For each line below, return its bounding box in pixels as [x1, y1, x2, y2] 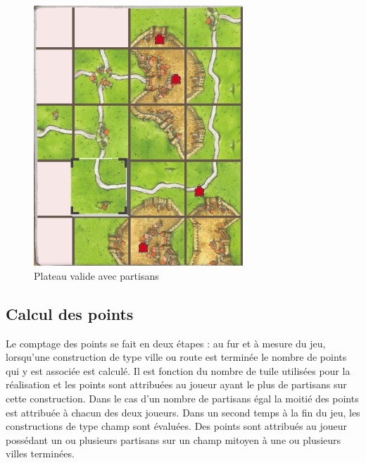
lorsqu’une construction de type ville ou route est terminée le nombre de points [6, 350, 347, 364]
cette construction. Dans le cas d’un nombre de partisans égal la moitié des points [6, 390, 359, 405]
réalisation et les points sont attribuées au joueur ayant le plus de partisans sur [6, 377, 347, 392]
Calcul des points [6, 302, 134, 324]
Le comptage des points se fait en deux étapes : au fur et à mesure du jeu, [6, 335, 326, 350]
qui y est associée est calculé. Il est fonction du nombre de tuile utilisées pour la [6, 363, 351, 378]
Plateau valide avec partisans [34, 268, 159, 283]
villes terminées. [6, 446, 75, 461]
